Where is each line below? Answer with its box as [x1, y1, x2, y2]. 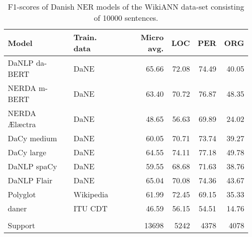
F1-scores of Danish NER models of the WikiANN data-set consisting [8, 1, 244, 12]
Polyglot [8, 189, 36, 200]
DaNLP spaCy [8, 161, 57, 172]
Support [8, 220, 35, 231]
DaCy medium [8, 133, 57, 144]
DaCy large [8, 147, 47, 158]
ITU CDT [73, 203, 108, 214]
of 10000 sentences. [94, 12, 158, 23]
